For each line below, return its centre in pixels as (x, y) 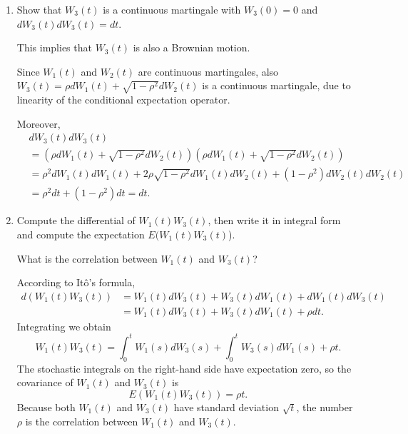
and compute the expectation (81, 234)
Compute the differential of (76, 220)
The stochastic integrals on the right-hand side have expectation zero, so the (184, 368)
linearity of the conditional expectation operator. (123, 100)
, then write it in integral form (274, 220)
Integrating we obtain (64, 326)
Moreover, (39, 123)
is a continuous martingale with (172, 9)
